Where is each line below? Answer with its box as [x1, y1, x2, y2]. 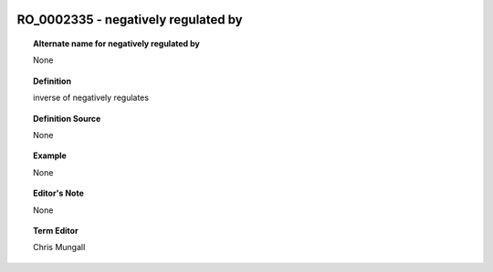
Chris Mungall [33, 242, 86, 253]
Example [33, 150, 68, 161]
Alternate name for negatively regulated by [33, 38, 200, 49]
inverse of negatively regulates [33, 92, 150, 104]
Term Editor [33, 225, 79, 236]
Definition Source [33, 113, 101, 124]
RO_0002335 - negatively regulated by [16, 12, 243, 27]
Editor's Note [33, 187, 84, 199]
